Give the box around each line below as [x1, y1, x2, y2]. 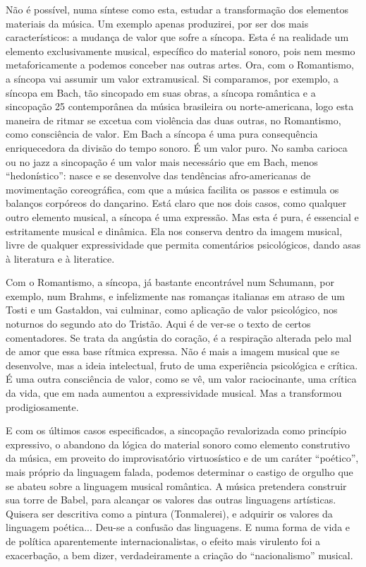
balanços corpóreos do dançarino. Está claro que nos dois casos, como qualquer [6, 196, 347, 210]
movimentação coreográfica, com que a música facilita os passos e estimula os [6, 181, 339, 196]
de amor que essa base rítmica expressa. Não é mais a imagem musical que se [6, 344, 340, 359]
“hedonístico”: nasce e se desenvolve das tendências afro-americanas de [6, 168, 311, 183]
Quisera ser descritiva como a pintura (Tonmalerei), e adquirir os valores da [6, 506, 333, 520]
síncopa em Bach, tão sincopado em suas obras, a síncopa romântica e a [6, 85, 316, 100]
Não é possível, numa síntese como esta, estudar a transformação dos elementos [6, 2, 349, 16]
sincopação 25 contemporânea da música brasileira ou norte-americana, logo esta [6, 99, 354, 114]
